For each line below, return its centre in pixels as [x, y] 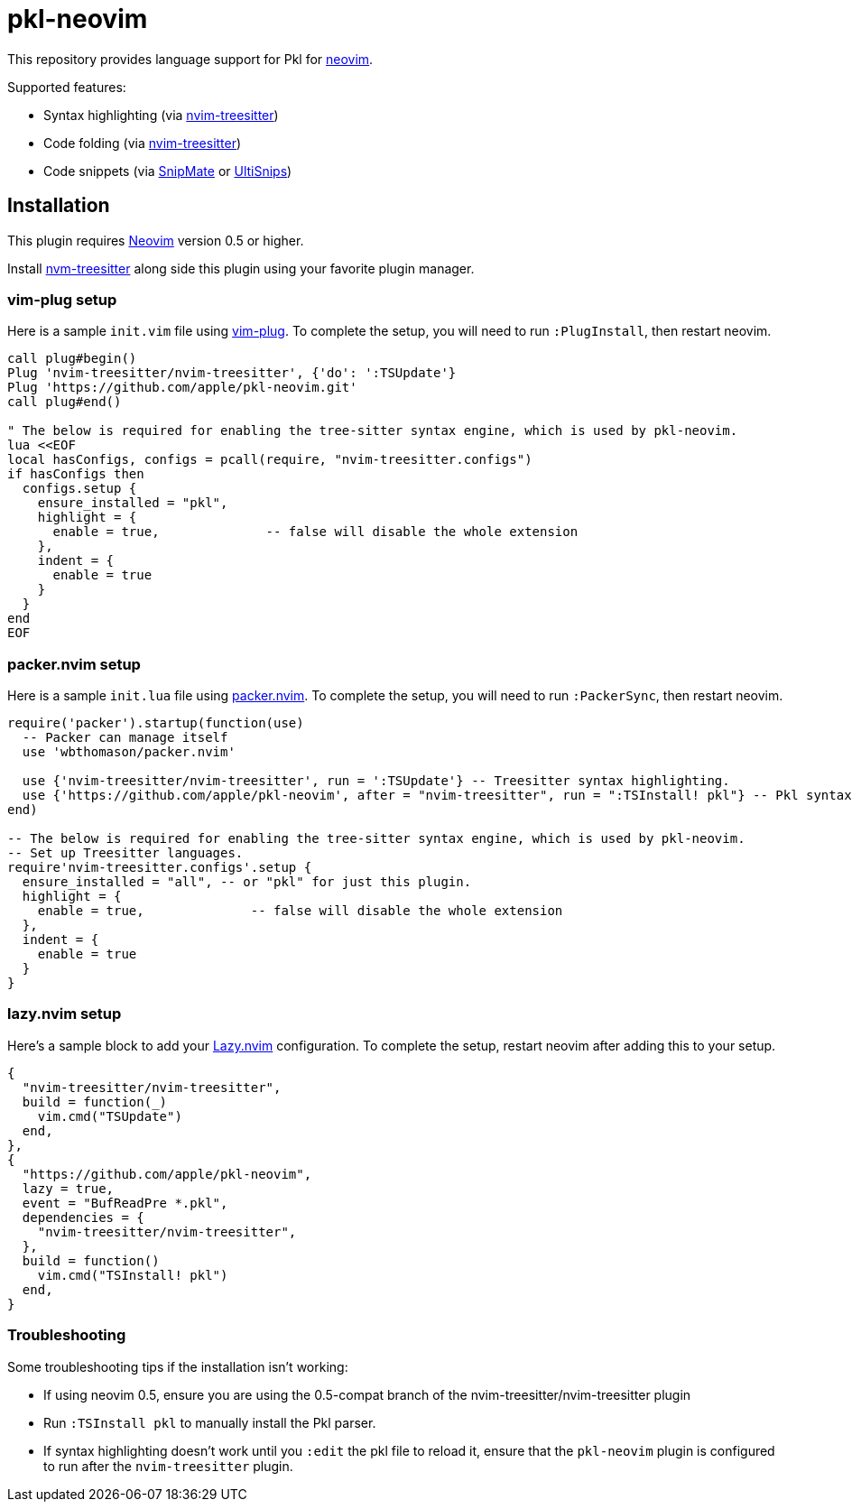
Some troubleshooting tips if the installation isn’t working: [178, 1366]
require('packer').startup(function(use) [156, 723]
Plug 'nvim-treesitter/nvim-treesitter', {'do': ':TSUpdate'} [232, 373]
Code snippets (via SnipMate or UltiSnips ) [168, 171]
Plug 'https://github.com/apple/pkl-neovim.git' [182, 388]
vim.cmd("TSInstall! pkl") [133, 1275]
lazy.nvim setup [65, 1014]
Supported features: [67, 87]
